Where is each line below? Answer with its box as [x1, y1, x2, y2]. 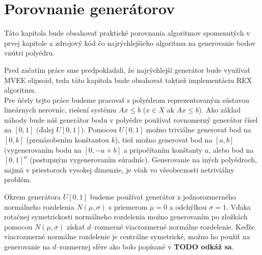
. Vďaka [226, 201, 251, 212]
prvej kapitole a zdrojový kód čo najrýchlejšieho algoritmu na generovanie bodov [4, 37, 256, 48]
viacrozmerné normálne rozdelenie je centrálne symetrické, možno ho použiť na [4, 231, 250, 242]
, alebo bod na [208, 144, 254, 155]
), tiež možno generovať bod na [115, 134, 213, 145]
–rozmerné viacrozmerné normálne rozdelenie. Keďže [91, 221, 255, 232]
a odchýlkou [169, 201, 207, 212]
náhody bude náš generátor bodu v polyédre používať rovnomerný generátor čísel [4, 114, 258, 125]
